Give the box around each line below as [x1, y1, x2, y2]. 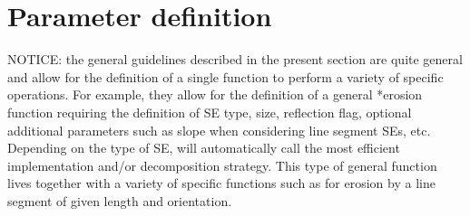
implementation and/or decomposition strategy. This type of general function [7, 155, 437, 174]
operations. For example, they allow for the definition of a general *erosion [7, 85, 423, 104]
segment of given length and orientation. [7, 191, 232, 210]
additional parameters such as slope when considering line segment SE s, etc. [7, 120, 431, 139]
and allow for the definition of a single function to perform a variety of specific [7, 67, 444, 86]
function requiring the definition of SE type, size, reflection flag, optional [7, 102, 412, 121]
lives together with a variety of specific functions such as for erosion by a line [7, 174, 436, 193]
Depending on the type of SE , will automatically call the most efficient [7, 138, 400, 157]
